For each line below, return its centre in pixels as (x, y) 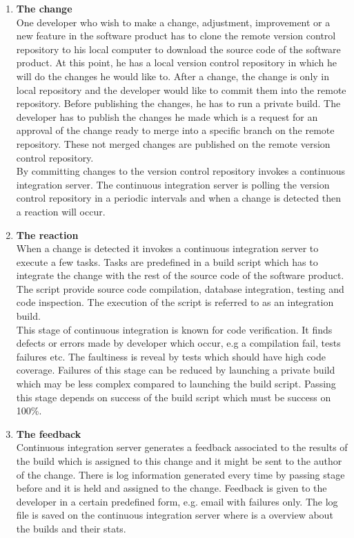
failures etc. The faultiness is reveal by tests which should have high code (171, 356)
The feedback (49, 433)
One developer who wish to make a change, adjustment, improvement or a (173, 22)
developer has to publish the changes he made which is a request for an (167, 116)
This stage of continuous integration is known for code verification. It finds (174, 329)
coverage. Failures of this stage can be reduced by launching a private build (176, 370)
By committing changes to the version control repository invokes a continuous (181, 171)
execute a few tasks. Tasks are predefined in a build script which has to (167, 261)
